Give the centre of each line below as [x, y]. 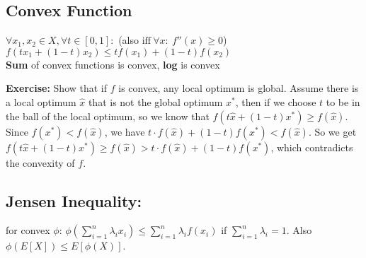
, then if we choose [276, 101]
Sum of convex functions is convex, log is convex [113, 64]
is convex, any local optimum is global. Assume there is [239, 88]
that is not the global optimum [155, 101]
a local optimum [41, 101]
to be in [343, 101]
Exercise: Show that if [57, 88]
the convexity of [40, 162]
